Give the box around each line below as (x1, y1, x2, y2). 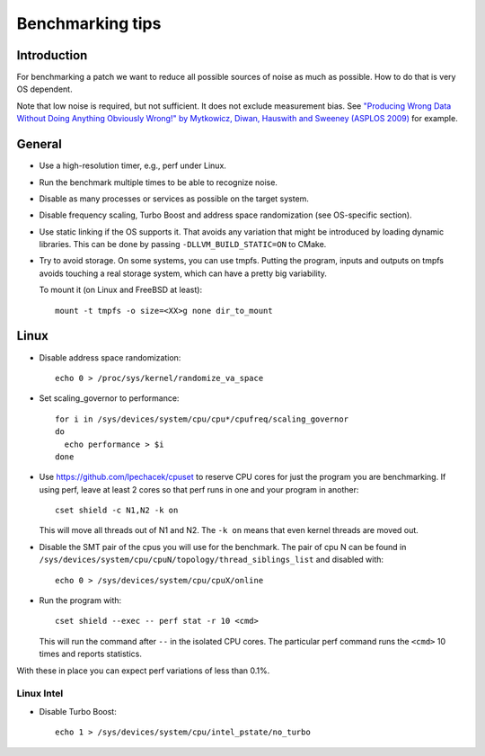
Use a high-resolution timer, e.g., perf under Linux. (39, 160, 226, 171)
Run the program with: (39, 595, 122, 606)
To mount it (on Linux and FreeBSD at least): (39, 284, 202, 296)
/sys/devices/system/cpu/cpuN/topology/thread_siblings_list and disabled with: (39, 554, 384, 565)
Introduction (16, 48, 88, 63)
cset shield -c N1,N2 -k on (55, 505, 179, 516)
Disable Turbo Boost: (39, 706, 117, 716)
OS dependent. (16, 84, 73, 94)
